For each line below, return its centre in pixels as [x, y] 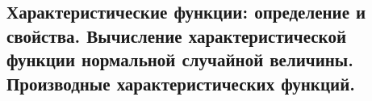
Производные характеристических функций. [181, 83]
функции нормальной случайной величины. [180, 59]
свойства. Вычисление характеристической [176, 35]
